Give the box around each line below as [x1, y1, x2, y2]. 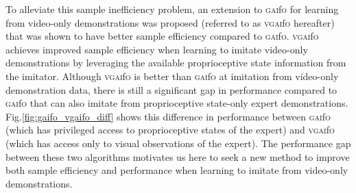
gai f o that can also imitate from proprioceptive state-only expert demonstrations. [5, 96, 348, 110]
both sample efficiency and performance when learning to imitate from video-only [5, 163, 348, 177]
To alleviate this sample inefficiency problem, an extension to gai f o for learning [5, 2, 339, 16]
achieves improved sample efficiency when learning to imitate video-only [5, 42, 308, 56]
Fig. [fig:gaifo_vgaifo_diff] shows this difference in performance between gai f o [5, 109, 331, 123]
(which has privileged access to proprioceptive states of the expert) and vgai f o [5, 123, 335, 137]
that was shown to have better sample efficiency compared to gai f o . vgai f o [5, 29, 319, 43]
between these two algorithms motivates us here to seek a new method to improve [5, 149, 350, 164]
